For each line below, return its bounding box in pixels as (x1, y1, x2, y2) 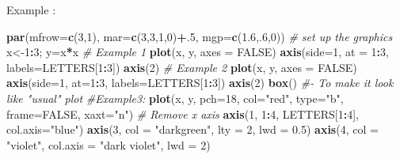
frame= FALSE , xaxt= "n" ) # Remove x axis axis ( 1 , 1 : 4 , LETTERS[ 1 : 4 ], (6, 105, 359, 122)
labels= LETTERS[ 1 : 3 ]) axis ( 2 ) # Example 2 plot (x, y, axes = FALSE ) (6, 59, 357, 75)
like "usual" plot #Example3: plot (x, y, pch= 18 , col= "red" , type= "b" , (6, 89, 344, 106)
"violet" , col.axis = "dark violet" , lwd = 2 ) (6, 136, 211, 153)
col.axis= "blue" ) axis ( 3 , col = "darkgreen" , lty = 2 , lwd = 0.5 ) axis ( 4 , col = (6, 121, 379, 138)
